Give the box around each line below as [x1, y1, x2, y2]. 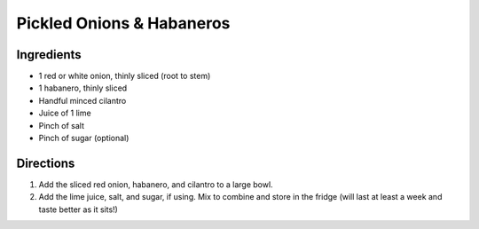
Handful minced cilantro [38, 95, 127, 106]
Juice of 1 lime [38, 107, 92, 119]
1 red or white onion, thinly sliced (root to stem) [38, 71, 211, 82]
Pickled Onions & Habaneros [16, 13, 231, 33]
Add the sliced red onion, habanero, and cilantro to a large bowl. [38, 178, 274, 190]
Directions [16, 155, 75, 170]
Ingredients [16, 47, 82, 62]
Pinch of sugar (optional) [38, 133, 130, 144]
